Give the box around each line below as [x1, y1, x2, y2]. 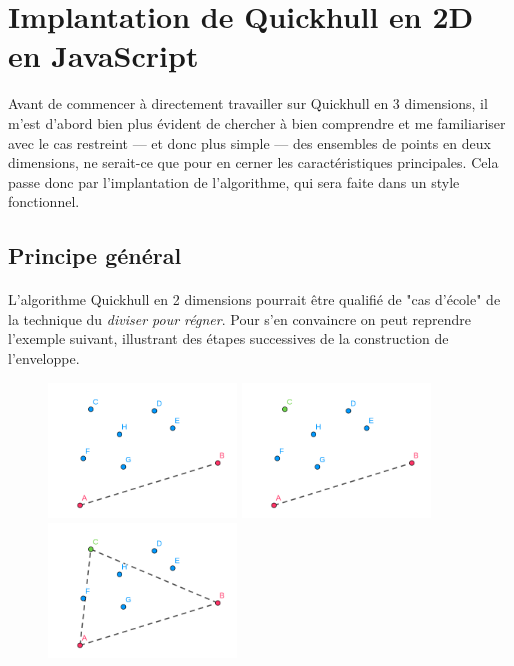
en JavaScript [8, 35, 199, 76]
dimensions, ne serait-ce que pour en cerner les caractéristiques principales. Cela [8, 152, 499, 173]
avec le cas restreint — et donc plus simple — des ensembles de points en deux [8, 132, 491, 153]
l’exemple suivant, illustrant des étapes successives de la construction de [8, 328, 449, 349]
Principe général [8, 240, 182, 271]
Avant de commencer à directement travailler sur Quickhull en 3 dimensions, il [8, 93, 488, 114]
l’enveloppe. [8, 348, 80, 369]
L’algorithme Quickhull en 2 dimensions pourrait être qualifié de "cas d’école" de [8, 289, 501, 310]
